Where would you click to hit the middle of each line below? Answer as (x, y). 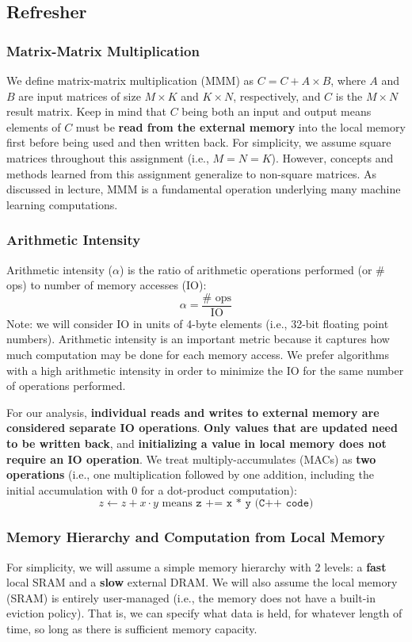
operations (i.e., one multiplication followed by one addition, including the (190, 474)
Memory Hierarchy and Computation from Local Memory (196, 537)
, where (348, 80)
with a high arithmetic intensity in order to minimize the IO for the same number (205, 370)
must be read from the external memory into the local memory (240, 126)
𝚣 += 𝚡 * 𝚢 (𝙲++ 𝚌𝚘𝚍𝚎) (255, 504)
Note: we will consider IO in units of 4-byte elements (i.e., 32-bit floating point (198, 323)
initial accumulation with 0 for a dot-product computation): (152, 489)
